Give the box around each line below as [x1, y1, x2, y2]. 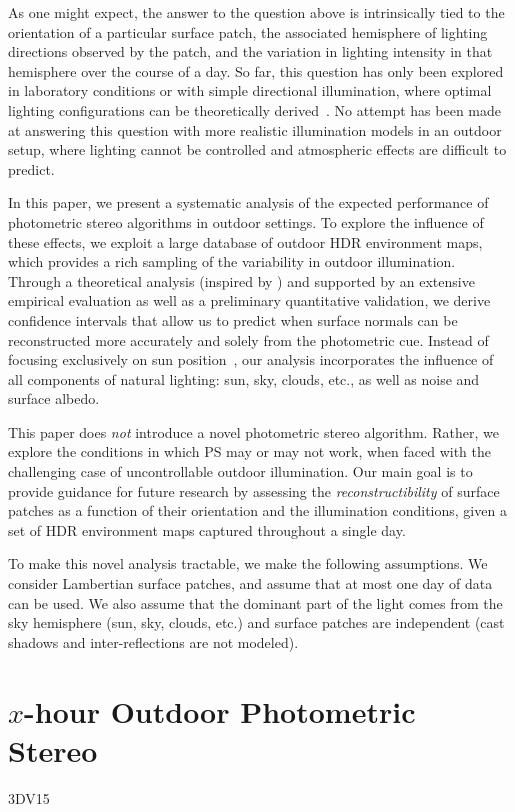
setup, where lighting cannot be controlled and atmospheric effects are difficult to [8, 139, 507, 160]
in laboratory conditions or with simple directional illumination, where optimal [8, 80, 492, 101]
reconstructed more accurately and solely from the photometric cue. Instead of [8, 329, 489, 350]
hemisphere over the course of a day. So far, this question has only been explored [8, 60, 504, 81]
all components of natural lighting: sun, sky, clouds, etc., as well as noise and [8, 368, 480, 389]
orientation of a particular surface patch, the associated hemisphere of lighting [8, 21, 488, 42]
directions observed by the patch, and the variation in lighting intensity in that [8, 41, 493, 62]
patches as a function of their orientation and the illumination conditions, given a [8, 500, 507, 521]
